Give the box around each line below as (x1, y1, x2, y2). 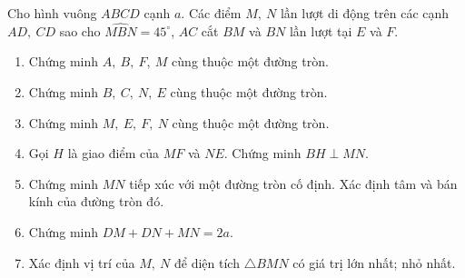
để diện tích (174, 253, 240, 272)
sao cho (59, 21, 101, 40)
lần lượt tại (289, 21, 352, 40)
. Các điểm (181, 4, 242, 22)
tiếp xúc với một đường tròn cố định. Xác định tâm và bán (129, 174, 458, 193)
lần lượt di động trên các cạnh (280, 4, 450, 22)
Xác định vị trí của (28, 253, 135, 272)
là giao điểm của (67, 144, 159, 163)
